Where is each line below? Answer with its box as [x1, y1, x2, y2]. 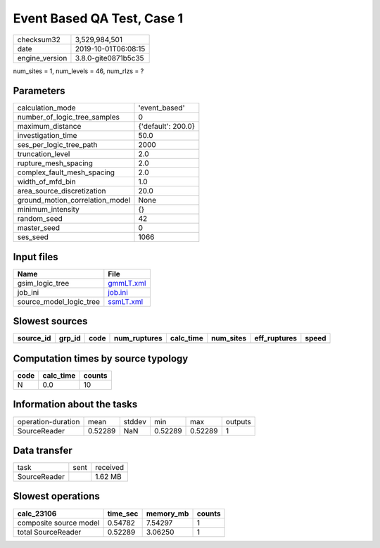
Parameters [13, 85, 65, 97]
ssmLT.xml [108, 296, 144, 306]
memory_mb [146, 509, 189, 518]
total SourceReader [17, 527, 82, 537]
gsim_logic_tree [17, 278, 70, 288]
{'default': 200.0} [138, 122, 196, 132]
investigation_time [17, 131, 77, 141]
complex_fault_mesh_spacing [17, 167, 115, 177]
